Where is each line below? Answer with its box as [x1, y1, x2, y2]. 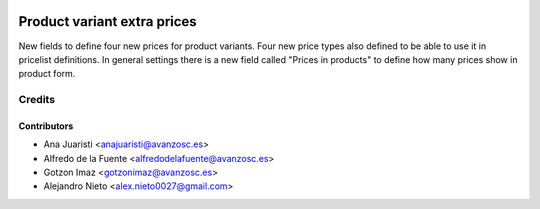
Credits [18, 93, 55, 107]
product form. [18, 68, 76, 80]
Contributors [18, 120, 74, 132]
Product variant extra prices [18, 13, 197, 30]
